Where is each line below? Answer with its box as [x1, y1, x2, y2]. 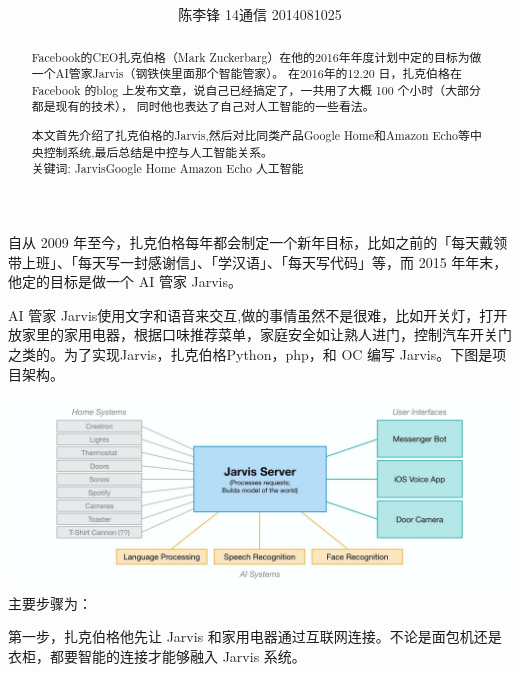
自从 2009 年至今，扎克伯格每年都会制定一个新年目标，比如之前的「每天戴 [8, 232, 494, 252]
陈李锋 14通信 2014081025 [178, 4, 342, 25]
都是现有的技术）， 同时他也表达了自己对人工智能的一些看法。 [31, 98, 375, 115]
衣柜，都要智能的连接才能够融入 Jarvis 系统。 [8, 645, 306, 666]
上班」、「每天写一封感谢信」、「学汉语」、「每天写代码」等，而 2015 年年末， [21, 251, 508, 272]
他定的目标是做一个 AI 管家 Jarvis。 [8, 271, 243, 292]
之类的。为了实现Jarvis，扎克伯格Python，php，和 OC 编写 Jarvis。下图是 [8, 343, 493, 364]
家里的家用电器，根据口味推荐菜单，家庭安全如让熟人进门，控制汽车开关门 [21, 324, 512, 345]
